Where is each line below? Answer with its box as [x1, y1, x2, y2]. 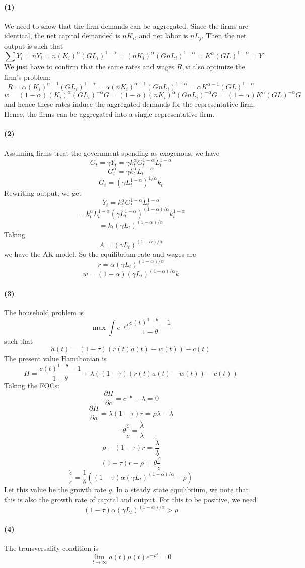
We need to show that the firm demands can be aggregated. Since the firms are [4, 20, 248, 31]
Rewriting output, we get [4, 188, 82, 198]
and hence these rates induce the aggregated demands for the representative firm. [4, 99, 255, 109]
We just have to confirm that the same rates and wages [4, 61, 175, 72]
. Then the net [201, 30, 247, 41]
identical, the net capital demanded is [4, 30, 120, 41]
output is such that [4, 40, 63, 51]
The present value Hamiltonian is [4, 353, 107, 364]
